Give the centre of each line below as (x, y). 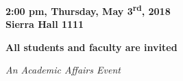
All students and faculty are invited (91, 47)
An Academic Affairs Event (63, 70)
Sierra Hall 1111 (45, 24)
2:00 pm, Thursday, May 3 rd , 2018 (88, 10)
